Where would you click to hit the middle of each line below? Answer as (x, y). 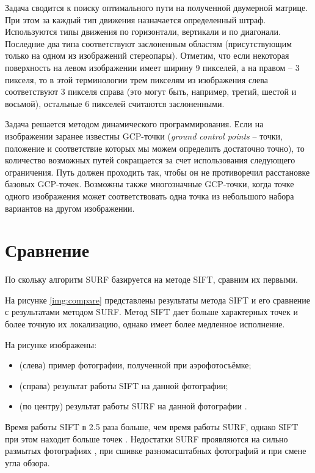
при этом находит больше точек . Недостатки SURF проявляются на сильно (147, 438)
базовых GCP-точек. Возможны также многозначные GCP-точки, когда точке (150, 184)
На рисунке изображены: (51, 344)
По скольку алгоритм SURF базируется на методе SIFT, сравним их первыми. (151, 279)
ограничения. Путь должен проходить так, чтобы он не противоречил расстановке (157, 172)
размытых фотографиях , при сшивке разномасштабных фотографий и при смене (156, 451)
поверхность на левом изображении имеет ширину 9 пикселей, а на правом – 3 (152, 67)
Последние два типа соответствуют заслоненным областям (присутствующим (149, 43)
